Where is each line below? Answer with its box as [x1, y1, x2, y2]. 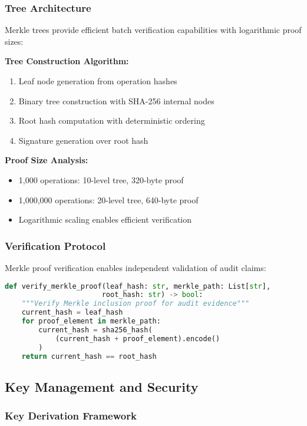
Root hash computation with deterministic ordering [18, 114, 205, 127]
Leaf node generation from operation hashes [18, 75, 177, 87]
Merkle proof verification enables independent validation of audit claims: [5, 261, 266, 273]
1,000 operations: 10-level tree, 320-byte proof [18, 173, 184, 186]
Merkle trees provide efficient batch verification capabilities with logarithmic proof [5, 24, 302, 36]
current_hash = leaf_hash [21, 308, 123, 317]
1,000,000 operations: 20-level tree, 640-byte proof [18, 193, 199, 206]
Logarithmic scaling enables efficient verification [18, 213, 192, 226]
